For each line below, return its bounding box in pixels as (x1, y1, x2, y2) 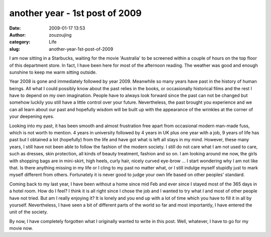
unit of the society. (9, 209, 48, 215)
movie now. (9, 225, 33, 231)
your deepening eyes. (9, 113, 55, 120)
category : (9, 39, 31, 45)
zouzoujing (49, 32, 72, 38)
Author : (9, 32, 26, 38)
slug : (9, 46, 20, 52)
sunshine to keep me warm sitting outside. (9, 69, 97, 75)
